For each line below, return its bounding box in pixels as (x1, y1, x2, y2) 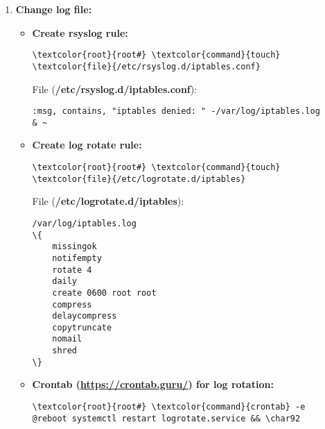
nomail (52, 334, 82, 344)
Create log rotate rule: (32, 137, 142, 152)
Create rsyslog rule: (32, 25, 128, 40)
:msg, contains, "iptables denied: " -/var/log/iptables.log (32, 106, 320, 117)
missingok (52, 242, 97, 252)
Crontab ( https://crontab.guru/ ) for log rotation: (32, 377, 274, 392)
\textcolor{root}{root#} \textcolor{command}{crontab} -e (32, 402, 306, 412)
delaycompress (52, 311, 117, 321)
